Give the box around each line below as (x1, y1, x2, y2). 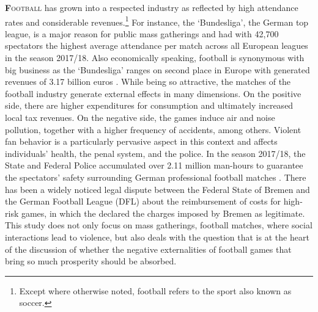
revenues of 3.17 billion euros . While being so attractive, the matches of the (5, 75, 291, 88)
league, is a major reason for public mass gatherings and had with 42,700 (5, 27, 279, 40)
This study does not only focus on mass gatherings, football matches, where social (5, 219, 312, 231)
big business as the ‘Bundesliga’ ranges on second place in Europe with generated (5, 63, 310, 76)
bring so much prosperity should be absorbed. (5, 255, 177, 267)
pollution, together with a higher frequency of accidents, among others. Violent (5, 123, 301, 136)
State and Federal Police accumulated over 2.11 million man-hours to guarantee (5, 159, 303, 172)
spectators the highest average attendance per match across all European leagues (5, 39, 308, 52)
